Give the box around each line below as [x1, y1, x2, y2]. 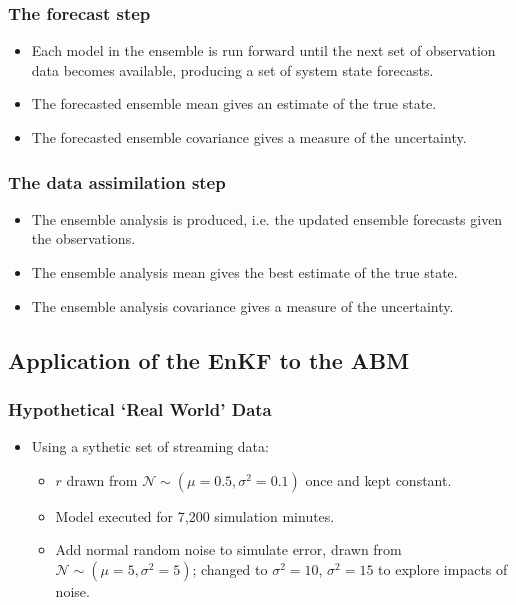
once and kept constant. [305, 469, 452, 490]
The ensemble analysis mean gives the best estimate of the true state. [31, 262, 458, 282]
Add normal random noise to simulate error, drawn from [55, 539, 402, 560]
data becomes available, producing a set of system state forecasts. [31, 59, 434, 80]
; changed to [192, 558, 268, 579]
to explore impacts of [378, 558, 508, 579]
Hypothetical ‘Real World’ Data [8, 396, 272, 421]
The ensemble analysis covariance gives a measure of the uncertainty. [31, 295, 454, 316]
